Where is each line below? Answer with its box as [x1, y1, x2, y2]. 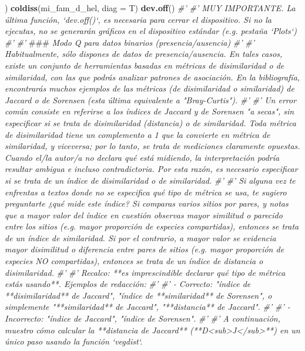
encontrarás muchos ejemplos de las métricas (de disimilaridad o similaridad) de [5, 82, 294, 95]
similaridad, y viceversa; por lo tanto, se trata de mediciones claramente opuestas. [5, 140, 300, 152]
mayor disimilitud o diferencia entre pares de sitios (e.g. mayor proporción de [5, 243, 284, 255]
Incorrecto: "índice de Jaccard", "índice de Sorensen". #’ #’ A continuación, [5, 312, 280, 325]
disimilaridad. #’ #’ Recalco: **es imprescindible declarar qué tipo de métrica [5, 266, 286, 278]
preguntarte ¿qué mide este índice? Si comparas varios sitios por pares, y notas [5, 197, 289, 210]
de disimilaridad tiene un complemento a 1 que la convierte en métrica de [5, 128, 270, 140]
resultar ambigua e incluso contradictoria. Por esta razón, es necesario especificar [5, 163, 298, 175]
